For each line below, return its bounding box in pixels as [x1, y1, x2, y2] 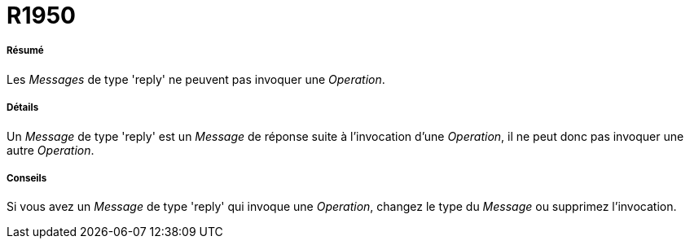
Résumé [7, 45, 44, 57]
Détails [7, 102, 39, 114]
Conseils [7, 172, 47, 184]
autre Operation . [7, 142, 94, 157]
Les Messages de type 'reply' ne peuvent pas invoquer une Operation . [7, 72, 385, 86]
